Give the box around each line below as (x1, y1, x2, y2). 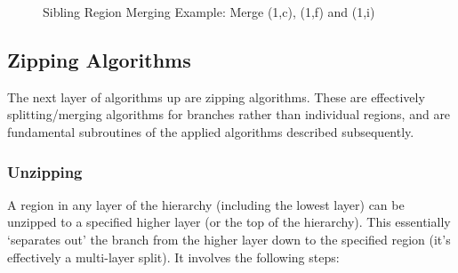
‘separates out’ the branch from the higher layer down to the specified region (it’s (7, 229, 451, 248)
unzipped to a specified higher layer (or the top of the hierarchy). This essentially (7, 213, 451, 231)
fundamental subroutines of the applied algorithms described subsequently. (7, 122, 414, 141)
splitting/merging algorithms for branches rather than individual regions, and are (7, 105, 451, 124)
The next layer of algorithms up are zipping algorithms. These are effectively (7, 87, 425, 106)
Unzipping (7, 160, 83, 182)
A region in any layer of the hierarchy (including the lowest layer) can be (7, 195, 405, 213)
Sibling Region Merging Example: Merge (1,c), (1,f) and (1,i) (43, 3, 375, 20)
